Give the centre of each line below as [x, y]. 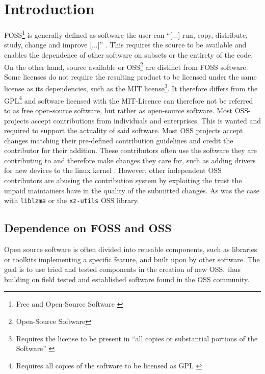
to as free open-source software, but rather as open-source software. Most [118, 110]
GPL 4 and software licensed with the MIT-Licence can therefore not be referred [129, 99]
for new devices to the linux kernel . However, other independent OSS [113, 170]
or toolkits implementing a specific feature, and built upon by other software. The [132, 259]
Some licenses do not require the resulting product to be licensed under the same [130, 76]
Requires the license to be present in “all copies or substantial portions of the [137, 338]
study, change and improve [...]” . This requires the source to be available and [125, 45]
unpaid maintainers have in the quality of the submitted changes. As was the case [132, 190]
